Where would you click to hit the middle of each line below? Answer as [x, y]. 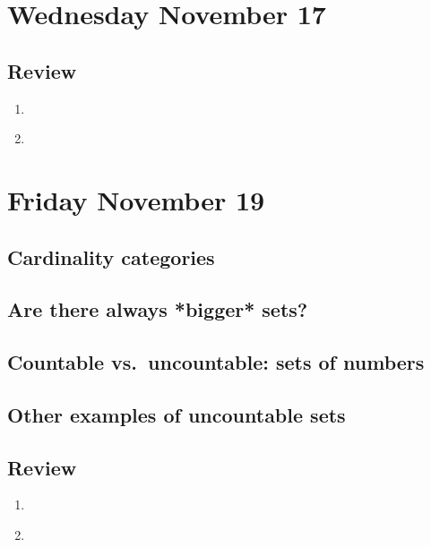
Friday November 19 [136, 199]
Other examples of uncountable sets [177, 414]
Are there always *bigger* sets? [158, 309]
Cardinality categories [111, 256]
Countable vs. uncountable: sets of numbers [216, 362]
